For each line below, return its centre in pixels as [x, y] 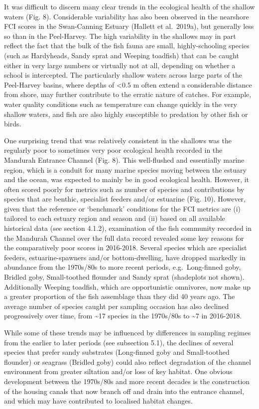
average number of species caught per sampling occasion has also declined [117, 306]
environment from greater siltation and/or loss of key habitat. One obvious [118, 371]
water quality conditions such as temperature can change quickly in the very [121, 104]
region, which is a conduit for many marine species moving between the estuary [125, 169]
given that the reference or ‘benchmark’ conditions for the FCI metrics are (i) [123, 208]
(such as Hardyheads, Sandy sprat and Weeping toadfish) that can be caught [122, 55]
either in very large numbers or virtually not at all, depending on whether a [120, 65]
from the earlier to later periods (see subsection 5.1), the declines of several [119, 342]
